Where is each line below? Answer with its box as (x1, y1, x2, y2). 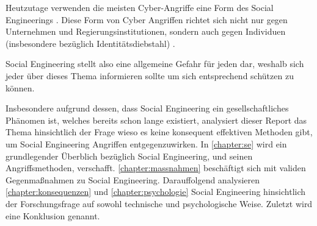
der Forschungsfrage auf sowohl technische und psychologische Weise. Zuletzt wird (5, 197, 313, 210)
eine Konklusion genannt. (5, 209, 100, 222)
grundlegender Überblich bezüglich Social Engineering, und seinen (5, 149, 253, 162)
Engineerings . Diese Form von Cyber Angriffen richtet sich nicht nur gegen (5, 13, 288, 26)
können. (5, 81, 35, 94)
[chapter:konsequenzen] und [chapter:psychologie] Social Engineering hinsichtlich (5, 185, 306, 198)
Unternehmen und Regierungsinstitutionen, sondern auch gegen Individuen (5, 25, 286, 38)
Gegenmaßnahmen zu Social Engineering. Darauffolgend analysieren (5, 173, 260, 186)
